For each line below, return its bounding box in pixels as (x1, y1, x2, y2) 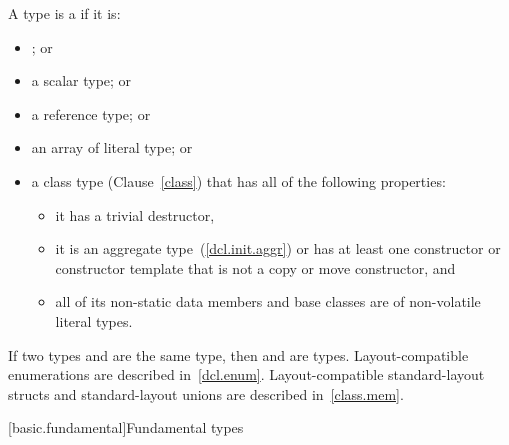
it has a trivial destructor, (55, 204, 215, 225)
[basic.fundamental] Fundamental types (8, 417, 244, 438)
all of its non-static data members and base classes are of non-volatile (55, 291, 481, 312)
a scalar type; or (31, 70, 132, 91)
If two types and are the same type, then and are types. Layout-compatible (8, 344, 469, 365)
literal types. (55, 310, 133, 331)
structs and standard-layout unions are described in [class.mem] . (8, 383, 404, 404)
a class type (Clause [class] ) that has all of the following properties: (31, 170, 446, 191)
